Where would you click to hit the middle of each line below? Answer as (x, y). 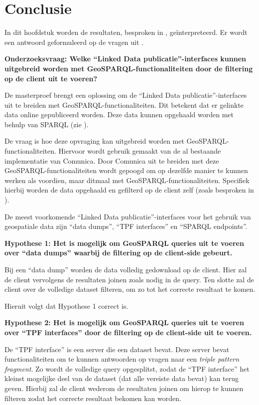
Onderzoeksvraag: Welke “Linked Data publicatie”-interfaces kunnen (126, 59)
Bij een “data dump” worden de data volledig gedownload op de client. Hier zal (126, 269)
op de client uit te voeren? (51, 78)
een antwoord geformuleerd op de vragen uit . (74, 42)
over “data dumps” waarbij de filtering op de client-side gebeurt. (119, 253)
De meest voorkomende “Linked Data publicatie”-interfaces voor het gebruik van (128, 216)
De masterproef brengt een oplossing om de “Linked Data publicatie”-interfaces (126, 95)
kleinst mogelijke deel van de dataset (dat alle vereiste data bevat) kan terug (122, 378)
